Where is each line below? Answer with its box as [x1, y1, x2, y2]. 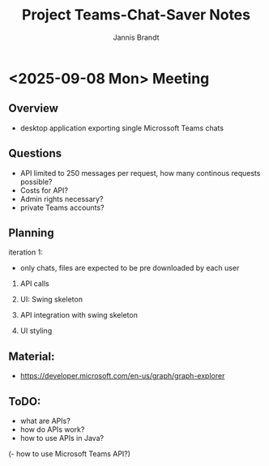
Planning [8, 225, 54, 240]
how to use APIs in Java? [19, 434, 104, 442]
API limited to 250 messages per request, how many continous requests [19, 168, 261, 177]
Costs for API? [19, 185, 69, 195]
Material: [8, 349, 55, 363]
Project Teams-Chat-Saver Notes [21, 6, 251, 24]
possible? [19, 177, 53, 186]
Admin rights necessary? [19, 194, 104, 203]
